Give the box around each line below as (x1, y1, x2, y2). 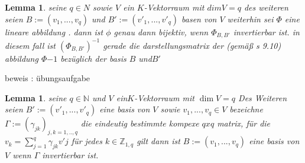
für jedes (71, 135, 102, 147)
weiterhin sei (227, 12, 274, 25)
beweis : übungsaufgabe (5, 72, 90, 84)
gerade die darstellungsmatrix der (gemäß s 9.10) (103, 39, 281, 51)
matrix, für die (217, 117, 271, 129)
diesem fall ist (5, 39, 56, 51)
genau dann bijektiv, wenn (113, 25, 209, 38)
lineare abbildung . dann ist (5, 25, 103, 38)
